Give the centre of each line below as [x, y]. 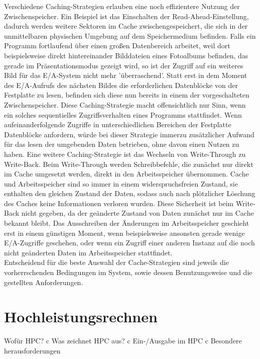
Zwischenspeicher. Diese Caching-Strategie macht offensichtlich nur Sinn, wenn [125, 104]
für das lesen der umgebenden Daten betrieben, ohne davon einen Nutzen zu [122, 144]
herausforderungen [32, 350]
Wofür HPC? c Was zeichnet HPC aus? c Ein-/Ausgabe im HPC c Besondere [123, 341]
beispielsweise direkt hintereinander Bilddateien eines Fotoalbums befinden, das [126, 55]
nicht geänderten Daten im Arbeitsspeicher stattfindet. [88, 252]
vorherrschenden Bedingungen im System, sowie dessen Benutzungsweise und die [128, 272]
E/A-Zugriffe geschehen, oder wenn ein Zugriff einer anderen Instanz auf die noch [129, 243]
